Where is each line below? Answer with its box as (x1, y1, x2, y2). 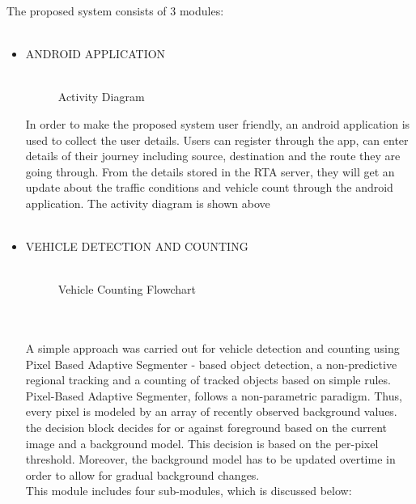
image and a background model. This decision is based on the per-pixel (25, 434, 379, 451)
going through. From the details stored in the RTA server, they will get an (25, 163, 395, 180)
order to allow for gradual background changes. (25, 466, 260, 483)
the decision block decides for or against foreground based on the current (25, 419, 388, 436)
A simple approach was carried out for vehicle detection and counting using (25, 340, 400, 357)
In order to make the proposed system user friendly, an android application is (25, 115, 410, 132)
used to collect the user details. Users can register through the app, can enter (25, 131, 409, 148)
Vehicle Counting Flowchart (57, 281, 196, 298)
